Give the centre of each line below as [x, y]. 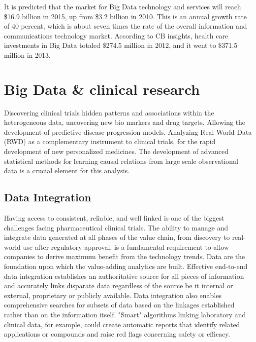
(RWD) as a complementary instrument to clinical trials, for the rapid [110, 141]
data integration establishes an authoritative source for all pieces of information [124, 276]
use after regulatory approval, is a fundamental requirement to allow [126, 247]
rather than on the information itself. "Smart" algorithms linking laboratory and [125, 314]
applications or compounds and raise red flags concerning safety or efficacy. [117, 334]
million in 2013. [27, 55]
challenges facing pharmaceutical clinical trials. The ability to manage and [116, 227]
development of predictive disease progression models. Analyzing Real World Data [128, 132]
